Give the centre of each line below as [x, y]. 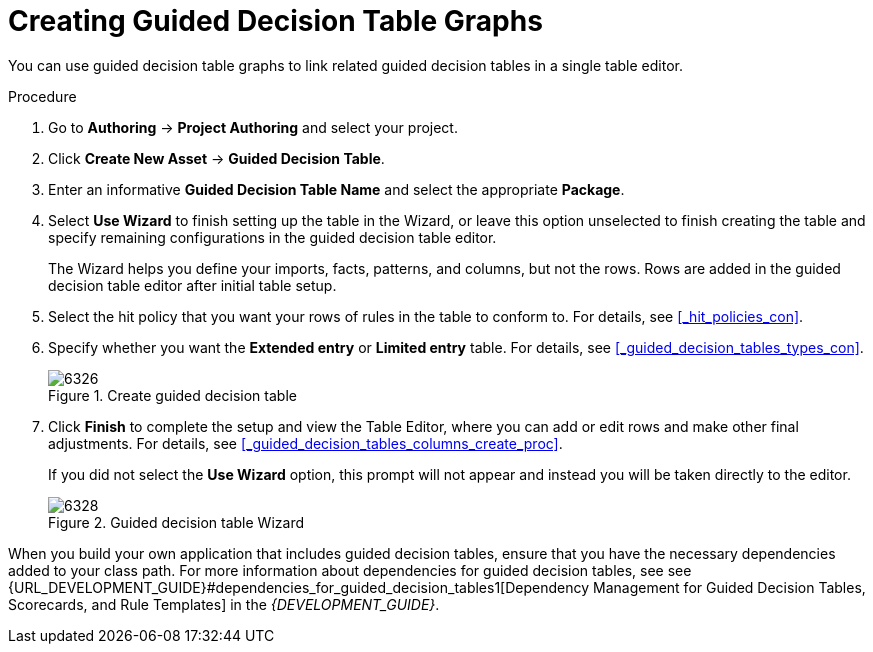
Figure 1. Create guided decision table [172, 395]
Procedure [42, 96]
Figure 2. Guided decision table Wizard [176, 522]
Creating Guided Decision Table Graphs [275, 21]
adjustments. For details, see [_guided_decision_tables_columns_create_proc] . [305, 443]
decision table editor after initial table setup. [192, 285]
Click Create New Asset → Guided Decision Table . [216, 158]
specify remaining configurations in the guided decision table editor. [272, 237]
